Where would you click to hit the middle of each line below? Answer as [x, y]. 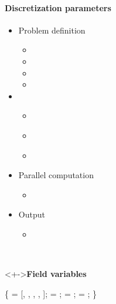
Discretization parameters [58, 7]
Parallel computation [56, 175]
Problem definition [52, 30]
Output [32, 214]
